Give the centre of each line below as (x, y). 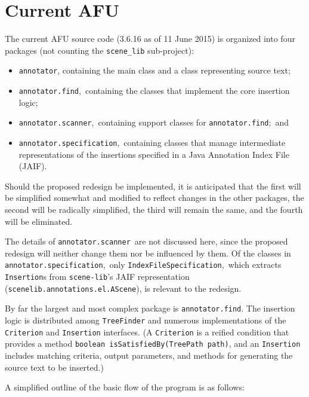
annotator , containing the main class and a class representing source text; (154, 70)
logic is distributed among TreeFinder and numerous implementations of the (146, 320)
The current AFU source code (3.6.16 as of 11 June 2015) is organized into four (150, 39)
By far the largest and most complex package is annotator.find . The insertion (150, 308)
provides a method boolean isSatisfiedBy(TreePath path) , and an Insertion (153, 343)
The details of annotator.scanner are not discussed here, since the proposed (146, 241)
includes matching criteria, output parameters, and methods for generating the (149, 355)
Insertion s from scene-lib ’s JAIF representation (97, 277)
